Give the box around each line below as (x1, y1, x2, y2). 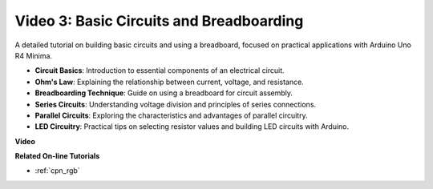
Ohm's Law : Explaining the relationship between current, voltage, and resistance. (34, 77, 304, 86)
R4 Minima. (14, 50, 52, 60)
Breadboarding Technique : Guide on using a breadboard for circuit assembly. (34, 88, 293, 98)
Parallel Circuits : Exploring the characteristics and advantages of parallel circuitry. (34, 111, 308, 120)
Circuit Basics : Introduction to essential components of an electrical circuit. (34, 66, 285, 75)
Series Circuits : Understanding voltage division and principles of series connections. (34, 99, 317, 109)
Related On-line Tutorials (14, 151, 100, 161)
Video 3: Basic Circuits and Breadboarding (14, 12, 304, 30)
